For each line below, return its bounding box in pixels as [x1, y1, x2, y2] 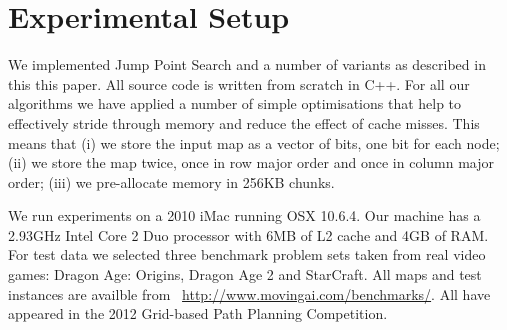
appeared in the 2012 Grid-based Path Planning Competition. [8, 303, 388, 324]
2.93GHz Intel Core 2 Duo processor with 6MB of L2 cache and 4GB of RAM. [8, 224, 489, 245]
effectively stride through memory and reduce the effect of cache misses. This [8, 112, 480, 133]
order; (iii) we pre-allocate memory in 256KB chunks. [8, 171, 335, 192]
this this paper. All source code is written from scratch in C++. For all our [8, 73, 470, 94]
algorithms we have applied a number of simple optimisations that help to [8, 93, 462, 114]
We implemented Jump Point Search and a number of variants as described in [8, 54, 486, 75]
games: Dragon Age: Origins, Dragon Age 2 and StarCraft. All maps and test [8, 264, 482, 285]
